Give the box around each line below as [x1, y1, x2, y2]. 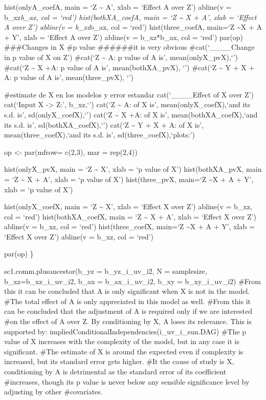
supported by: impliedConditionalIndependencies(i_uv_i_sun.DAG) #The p [4, 326, 247, 336]
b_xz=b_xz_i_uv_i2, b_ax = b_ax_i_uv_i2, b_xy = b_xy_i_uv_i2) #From [4, 275, 261, 286]
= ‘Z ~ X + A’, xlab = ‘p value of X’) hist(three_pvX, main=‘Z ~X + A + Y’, [4, 173, 254, 184]
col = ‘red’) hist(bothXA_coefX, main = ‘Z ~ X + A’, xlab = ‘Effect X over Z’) [4, 211, 257, 222]
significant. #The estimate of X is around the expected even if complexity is [4, 346, 243, 356]
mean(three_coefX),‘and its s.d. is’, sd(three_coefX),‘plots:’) [4, 129, 195, 140]
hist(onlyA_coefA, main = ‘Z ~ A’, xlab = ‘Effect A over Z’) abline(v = [4, 2, 232, 12]
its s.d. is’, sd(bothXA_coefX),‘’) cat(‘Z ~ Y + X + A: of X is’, [4, 119, 204, 130]
